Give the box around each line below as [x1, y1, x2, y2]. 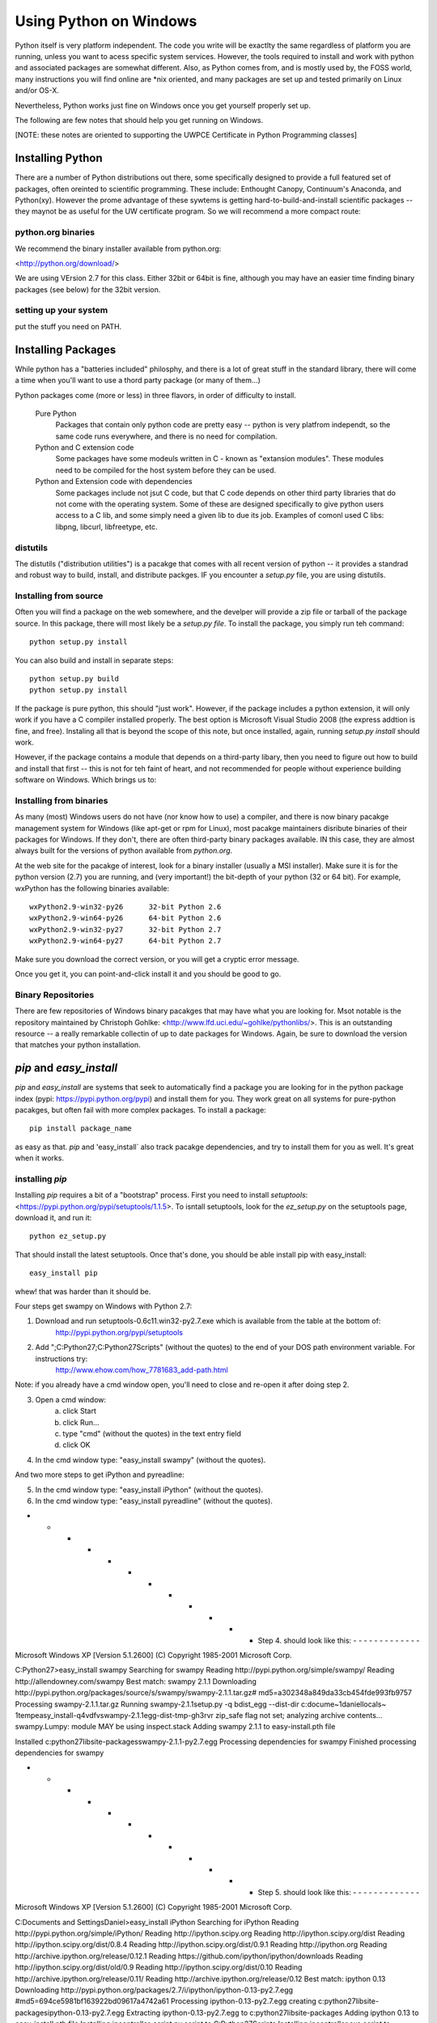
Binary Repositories [15, 989, 95, 1000]
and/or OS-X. [15, 86, 60, 95]
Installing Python [15, 151, 103, 165]
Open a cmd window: [35, 1394, 107, 1404]
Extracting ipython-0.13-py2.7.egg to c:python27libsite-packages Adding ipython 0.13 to [126, 2008, 419, 2017]
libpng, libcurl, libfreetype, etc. [55, 522, 158, 532]
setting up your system [15, 304, 108, 316]
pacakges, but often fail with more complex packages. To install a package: [15, 1105, 266, 1114]
